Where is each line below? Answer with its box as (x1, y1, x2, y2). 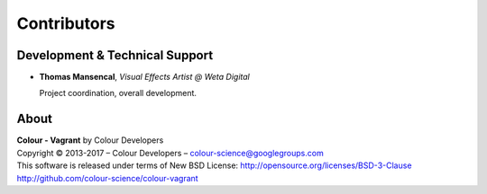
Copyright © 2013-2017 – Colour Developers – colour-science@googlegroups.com (16, 147, 324, 158)
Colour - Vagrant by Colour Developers (16, 135, 164, 145)
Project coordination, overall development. (39, 88, 198, 99)
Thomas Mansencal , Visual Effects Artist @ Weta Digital (39, 72, 250, 83)
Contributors (16, 13, 116, 33)
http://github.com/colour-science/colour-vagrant (16, 172, 198, 183)
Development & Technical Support (16, 48, 214, 63)
